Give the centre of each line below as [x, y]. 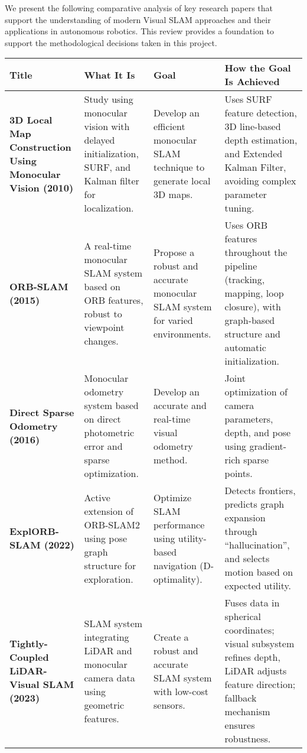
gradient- [268, 446]
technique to [179, 167]
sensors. [169, 705]
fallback [241, 698]
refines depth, [252, 657]
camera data [110, 677]
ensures [240, 725]
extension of [109, 511]
